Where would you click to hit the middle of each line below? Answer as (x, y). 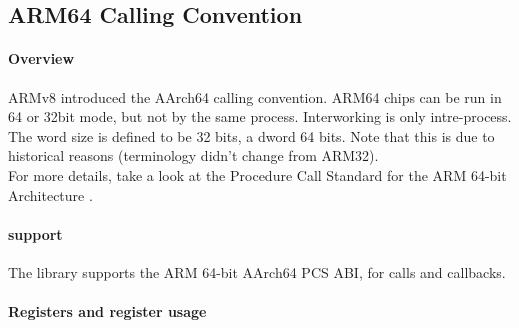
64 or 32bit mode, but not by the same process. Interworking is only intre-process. (260, 116)
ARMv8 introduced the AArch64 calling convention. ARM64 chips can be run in (255, 96)
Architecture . (50, 194)
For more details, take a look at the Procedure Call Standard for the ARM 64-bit (257, 174)
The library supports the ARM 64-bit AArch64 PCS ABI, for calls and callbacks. (257, 271)
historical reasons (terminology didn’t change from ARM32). (193, 155)
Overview (41, 58)
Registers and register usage (107, 311)
